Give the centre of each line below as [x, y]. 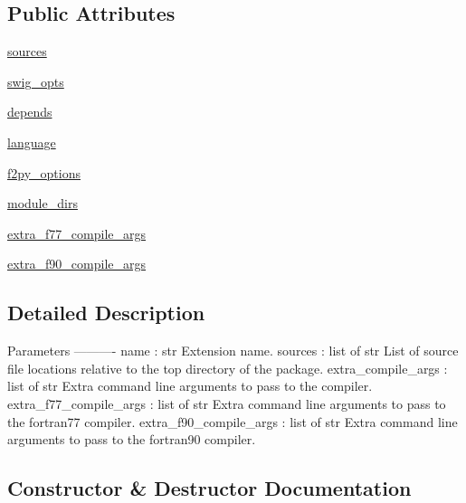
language [32, 142]
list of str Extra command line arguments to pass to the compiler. [190, 386]
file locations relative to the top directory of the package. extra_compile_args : [228, 368]
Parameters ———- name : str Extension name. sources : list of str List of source [233, 351]
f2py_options [44, 172]
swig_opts [36, 81]
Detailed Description [106, 313]
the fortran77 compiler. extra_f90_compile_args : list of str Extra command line [233, 421]
